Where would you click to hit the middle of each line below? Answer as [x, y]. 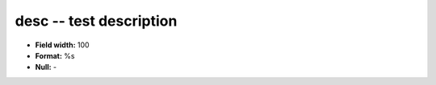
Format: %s [55, 55]
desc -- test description [96, 21]
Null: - [46, 67]
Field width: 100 [62, 45]
